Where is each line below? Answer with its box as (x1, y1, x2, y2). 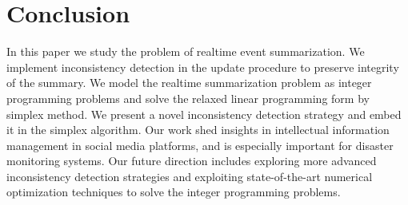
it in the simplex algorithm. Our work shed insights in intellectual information (6, 121, 390, 138)
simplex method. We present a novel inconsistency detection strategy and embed (6, 105, 402, 122)
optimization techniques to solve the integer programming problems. (6, 183, 341, 200)
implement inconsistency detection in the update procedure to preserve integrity (6, 58, 399, 75)
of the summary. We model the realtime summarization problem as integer (6, 74, 372, 91)
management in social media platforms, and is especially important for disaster (6, 136, 394, 153)
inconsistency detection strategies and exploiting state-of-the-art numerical (6, 168, 373, 184)
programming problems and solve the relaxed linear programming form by (6, 89, 370, 106)
